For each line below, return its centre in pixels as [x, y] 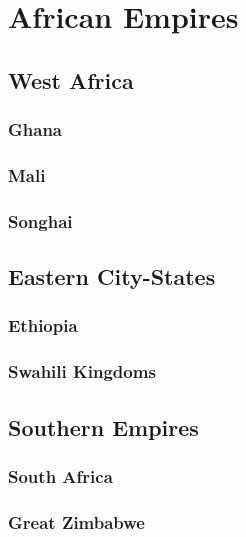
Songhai [40, 220]
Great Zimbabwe [76, 521]
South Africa [60, 475]
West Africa [71, 79]
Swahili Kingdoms [82, 371]
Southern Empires [103, 426]
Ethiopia [43, 325]
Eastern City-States [112, 276]
